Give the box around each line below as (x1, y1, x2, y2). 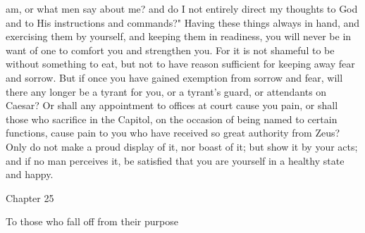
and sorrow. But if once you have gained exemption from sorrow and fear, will (6, 70, 343, 84)
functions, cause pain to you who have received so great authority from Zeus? (6, 125, 340, 140)
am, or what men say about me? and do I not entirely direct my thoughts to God (6, 1, 358, 15)
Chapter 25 (6, 190, 54, 205)
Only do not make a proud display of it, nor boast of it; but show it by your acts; (6, 139, 358, 153)
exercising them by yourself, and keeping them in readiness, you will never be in (6, 29, 352, 44)
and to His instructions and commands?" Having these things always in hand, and (6, 15, 360, 30)
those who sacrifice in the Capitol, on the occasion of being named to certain (6, 111, 338, 126)
